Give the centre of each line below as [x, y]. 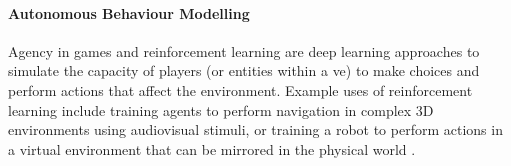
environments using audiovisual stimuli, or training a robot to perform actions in [255, 129]
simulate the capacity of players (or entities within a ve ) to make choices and [244, 70]
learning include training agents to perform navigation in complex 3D [221, 109]
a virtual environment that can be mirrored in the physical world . [212, 148]
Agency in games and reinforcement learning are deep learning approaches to [244, 50]
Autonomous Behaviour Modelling [129, 12]
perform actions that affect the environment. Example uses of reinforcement [240, 89]
